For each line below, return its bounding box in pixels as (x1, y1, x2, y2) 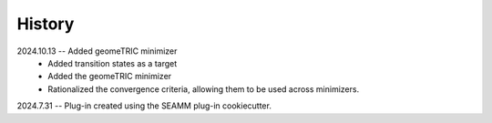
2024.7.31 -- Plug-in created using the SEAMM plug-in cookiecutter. (16, 100, 272, 111)
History (16, 14, 75, 34)
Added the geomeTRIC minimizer (47, 71, 172, 82)
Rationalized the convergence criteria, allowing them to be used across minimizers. (47, 83, 360, 95)
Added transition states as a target (47, 57, 178, 68)
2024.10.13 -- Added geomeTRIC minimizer (16, 46, 178, 56)
